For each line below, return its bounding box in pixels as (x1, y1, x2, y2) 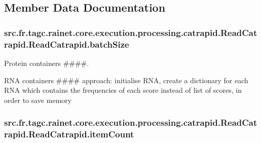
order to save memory (4, 94, 72, 105)
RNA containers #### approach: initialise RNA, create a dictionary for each (4, 75, 248, 85)
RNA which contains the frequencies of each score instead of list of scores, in (4, 85, 242, 95)
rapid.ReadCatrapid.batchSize (4, 38, 129, 50)
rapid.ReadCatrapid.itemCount (4, 128, 134, 140)
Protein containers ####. (4, 57, 89, 68)
